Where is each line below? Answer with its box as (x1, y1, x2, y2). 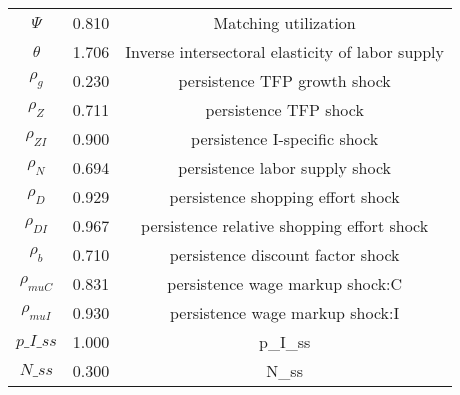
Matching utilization (213, 11, 356, 34)
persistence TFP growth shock (178, 69, 391, 92)
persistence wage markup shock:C (167, 272, 403, 295)
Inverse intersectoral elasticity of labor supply (125, 40, 445, 63)
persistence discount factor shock (169, 243, 400, 266)
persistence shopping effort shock (169, 185, 400, 208)
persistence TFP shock (205, 98, 364, 121)
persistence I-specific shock (191, 127, 379, 150)
